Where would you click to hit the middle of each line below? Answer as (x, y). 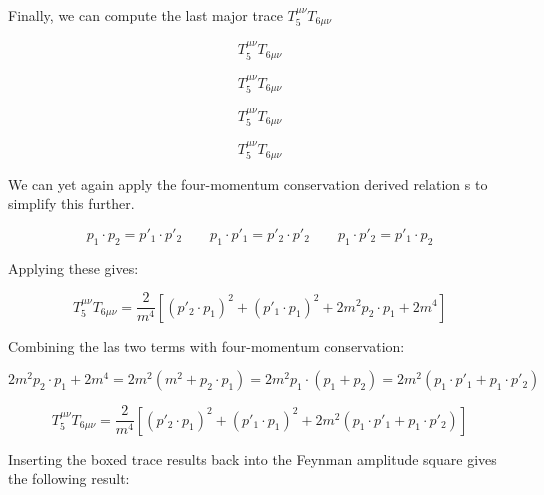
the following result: (69, 478)
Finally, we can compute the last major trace (145, 15)
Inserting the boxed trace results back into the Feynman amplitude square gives (252, 458)
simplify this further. (71, 203)
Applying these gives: (73, 267)
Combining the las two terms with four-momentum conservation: (206, 345)
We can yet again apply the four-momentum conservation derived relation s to (248, 183)
